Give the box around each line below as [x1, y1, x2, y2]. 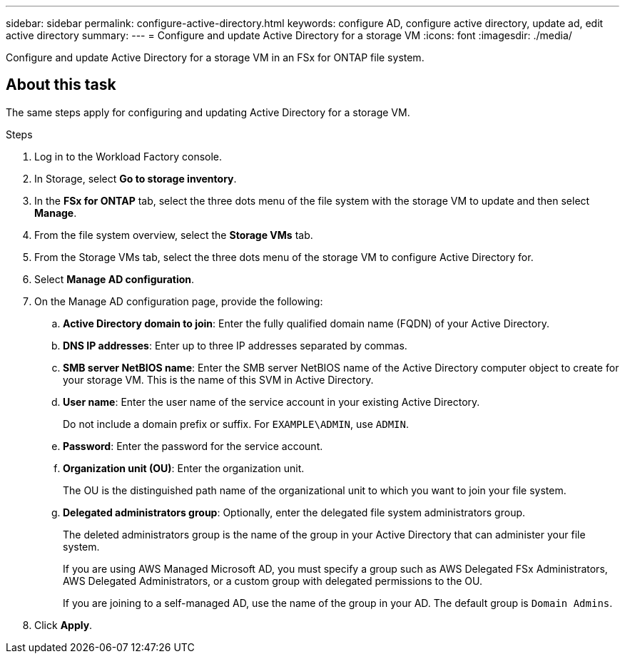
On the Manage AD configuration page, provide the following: [34, 295, 323, 307]
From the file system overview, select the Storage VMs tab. [34, 228, 313, 241]
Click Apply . [34, 618, 93, 631]
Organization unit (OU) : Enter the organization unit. [63, 461, 305, 474]
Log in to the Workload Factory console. [34, 150, 223, 163]
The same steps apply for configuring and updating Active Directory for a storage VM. [6, 106, 410, 118]
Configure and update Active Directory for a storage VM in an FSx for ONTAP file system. [6, 51, 425, 63]
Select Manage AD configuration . [34, 272, 195, 285]
